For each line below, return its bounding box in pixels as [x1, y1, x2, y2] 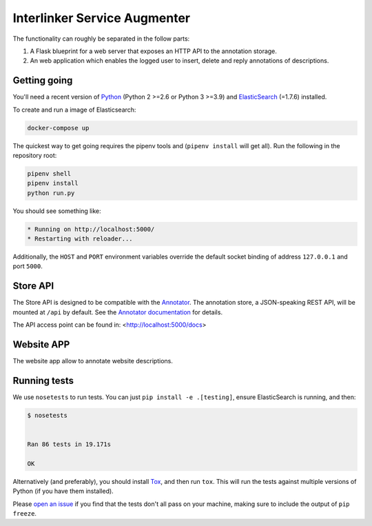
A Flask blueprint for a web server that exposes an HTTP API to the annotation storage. [30, 47, 277, 55]
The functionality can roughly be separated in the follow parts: [12, 34, 190, 43]
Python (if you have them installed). [12, 487, 114, 496]
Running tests [12, 374, 74, 386]
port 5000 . [12, 262, 43, 270]
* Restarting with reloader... [27, 235, 134, 243]
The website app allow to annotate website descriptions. [12, 357, 174, 365]
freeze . [12, 509, 37, 518]
